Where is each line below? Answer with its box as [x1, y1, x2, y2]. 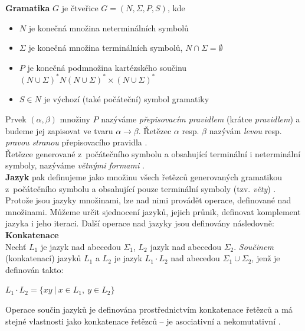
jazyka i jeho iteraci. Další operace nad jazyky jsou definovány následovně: [5, 217, 274, 229]
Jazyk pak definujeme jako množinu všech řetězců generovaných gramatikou [5, 171, 283, 183]
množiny [60, 113, 90, 125]
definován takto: [5, 263, 64, 275]
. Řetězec [138, 124, 172, 137]
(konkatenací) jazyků [5, 252, 81, 264]
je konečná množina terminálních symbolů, [28, 41, 183, 54]
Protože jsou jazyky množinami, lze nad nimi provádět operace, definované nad [5, 194, 291, 206]
